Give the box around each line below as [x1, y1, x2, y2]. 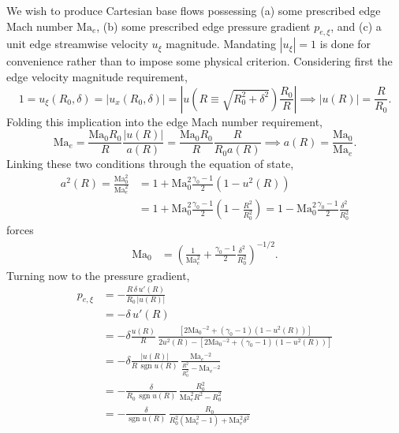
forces [6, 222, 34, 238]
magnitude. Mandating [166, 35, 276, 52]
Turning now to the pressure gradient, [6, 267, 190, 283]
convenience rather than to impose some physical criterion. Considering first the [6, 53, 393, 69]
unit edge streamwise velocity [6, 35, 148, 52]
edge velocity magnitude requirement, [6, 68, 188, 84]
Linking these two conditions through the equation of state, [6, 155, 294, 172]
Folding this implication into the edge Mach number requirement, [6, 113, 323, 129]
